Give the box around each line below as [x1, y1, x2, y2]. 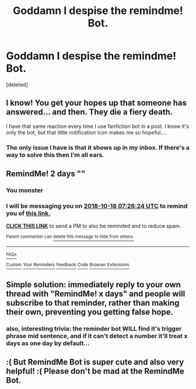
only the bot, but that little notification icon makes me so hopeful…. [6, 128, 167, 136]
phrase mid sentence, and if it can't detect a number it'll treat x [6, 332, 188, 340]
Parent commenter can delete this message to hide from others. [6, 234, 134, 240]
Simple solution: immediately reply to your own [6, 279, 181, 290]
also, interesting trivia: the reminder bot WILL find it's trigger [6, 324, 182, 332]
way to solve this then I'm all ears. [6, 151, 105, 159]
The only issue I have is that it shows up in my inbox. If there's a [6, 143, 190, 151]
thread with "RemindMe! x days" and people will [6, 289, 185, 298]
